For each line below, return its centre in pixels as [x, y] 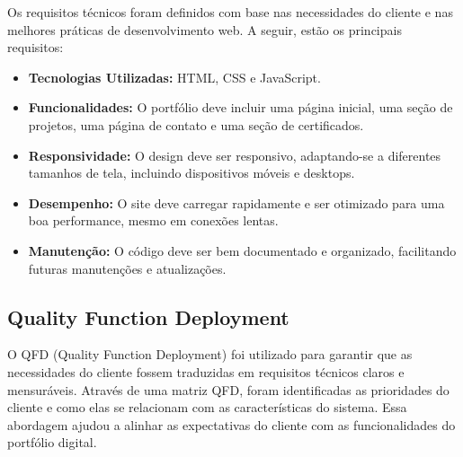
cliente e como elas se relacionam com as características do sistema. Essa [207, 407]
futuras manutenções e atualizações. [127, 268]
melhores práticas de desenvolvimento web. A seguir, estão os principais [205, 29]
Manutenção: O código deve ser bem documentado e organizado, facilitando [242, 250]
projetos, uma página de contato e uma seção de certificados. [196, 124]
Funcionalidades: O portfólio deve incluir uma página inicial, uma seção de [240, 107]
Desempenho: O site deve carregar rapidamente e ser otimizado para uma [236, 202]
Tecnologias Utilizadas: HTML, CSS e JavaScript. [174, 77]
